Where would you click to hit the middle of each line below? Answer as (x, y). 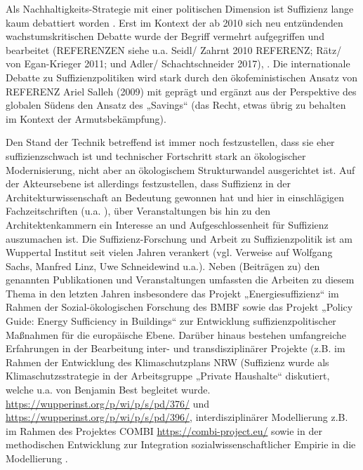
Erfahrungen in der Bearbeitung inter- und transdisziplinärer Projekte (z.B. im (176, 348)
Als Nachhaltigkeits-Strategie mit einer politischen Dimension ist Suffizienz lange (180, 8)
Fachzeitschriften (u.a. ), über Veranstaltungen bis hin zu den (138, 211)
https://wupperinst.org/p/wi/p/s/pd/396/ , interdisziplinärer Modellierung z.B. (177, 417)
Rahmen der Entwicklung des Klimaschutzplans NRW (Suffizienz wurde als (167, 362)
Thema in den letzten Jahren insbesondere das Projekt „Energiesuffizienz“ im (172, 293)
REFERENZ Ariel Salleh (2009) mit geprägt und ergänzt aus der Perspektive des (181, 91)
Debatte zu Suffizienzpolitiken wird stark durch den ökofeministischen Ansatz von (182, 77)
